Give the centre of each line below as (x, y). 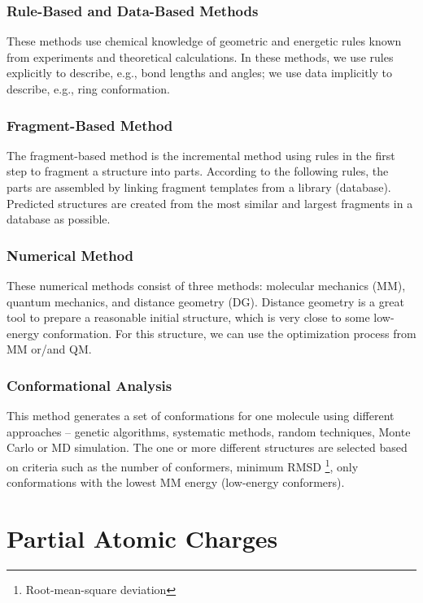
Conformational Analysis (89, 385)
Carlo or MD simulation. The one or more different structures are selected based (207, 447)
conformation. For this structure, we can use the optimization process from (229, 333)
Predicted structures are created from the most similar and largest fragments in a (210, 203)
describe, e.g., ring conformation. (88, 89)
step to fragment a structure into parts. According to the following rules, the (198, 171)
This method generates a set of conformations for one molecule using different (201, 416)
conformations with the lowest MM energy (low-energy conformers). (176, 482)
